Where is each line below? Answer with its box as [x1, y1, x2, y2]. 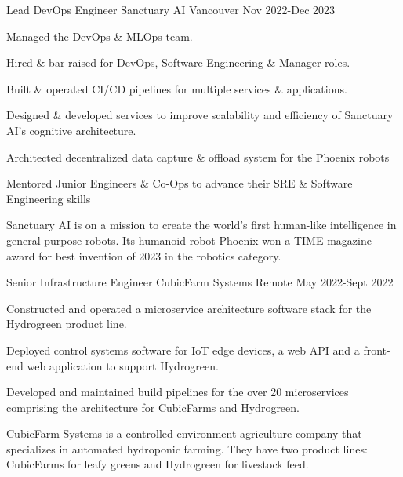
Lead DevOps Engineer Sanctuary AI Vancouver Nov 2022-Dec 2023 [6, 2, 336, 17]
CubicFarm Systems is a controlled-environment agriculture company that [6, 425, 362, 442]
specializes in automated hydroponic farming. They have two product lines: [6, 440, 368, 457]
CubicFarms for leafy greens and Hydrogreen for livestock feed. [6, 456, 309, 472]
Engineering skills [6, 190, 91, 206]
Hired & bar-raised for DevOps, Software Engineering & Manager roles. [6, 54, 350, 71]
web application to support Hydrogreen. [27, 357, 219, 373]
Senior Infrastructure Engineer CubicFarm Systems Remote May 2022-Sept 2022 [6, 274, 394, 290]
